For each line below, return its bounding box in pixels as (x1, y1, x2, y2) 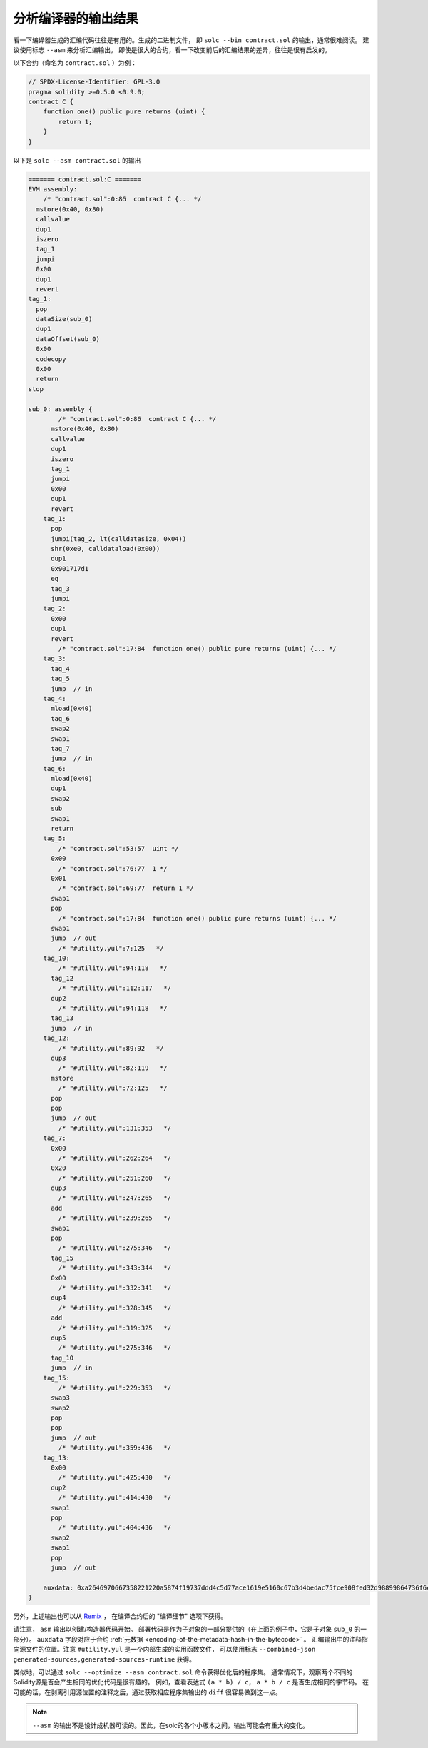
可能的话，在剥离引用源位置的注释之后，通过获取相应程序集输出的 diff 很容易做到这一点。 (13, 1688, 282, 1697)
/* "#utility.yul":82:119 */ (58, 1064, 168, 1072)
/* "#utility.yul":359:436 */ (58, 1444, 171, 1452)
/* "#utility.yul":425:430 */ (58, 1474, 171, 1482)
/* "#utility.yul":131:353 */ (58, 1124, 171, 1132)
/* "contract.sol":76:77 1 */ (58, 864, 168, 872)
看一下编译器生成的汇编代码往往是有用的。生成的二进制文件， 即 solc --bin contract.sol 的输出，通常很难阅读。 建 (13, 36, 370, 44)
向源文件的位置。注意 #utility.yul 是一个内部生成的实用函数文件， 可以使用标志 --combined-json (13, 1645, 316, 1654)
